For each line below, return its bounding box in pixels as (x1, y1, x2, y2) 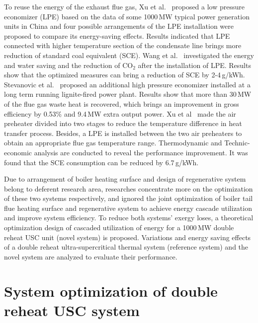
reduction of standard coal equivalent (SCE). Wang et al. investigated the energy (4, 50, 254, 60)
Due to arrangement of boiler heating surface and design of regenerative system (4, 174, 246, 184)
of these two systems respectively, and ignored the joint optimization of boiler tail (4, 193, 253, 203)
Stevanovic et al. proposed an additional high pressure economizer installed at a (4, 79, 251, 89)
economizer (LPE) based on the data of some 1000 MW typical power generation (4, 11, 250, 21)
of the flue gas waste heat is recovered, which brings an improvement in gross (4, 98, 239, 109)
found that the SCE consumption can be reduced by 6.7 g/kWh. (4, 157, 199, 167)
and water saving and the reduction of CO (4, 60, 133, 70)
